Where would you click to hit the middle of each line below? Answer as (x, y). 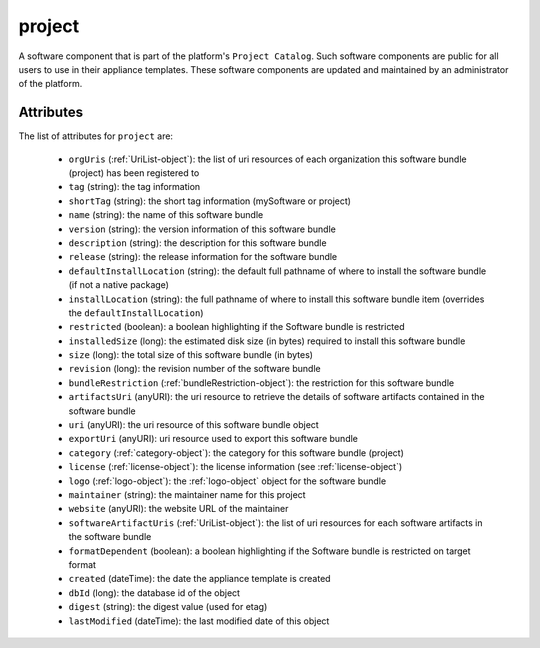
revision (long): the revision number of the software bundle (194, 369)
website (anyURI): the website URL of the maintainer (178, 509)
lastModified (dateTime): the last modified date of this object (199, 621)
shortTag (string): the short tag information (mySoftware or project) (210, 201)
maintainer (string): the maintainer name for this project (187, 494)
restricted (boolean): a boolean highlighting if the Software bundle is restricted (236, 327)
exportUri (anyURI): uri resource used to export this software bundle (213, 439)
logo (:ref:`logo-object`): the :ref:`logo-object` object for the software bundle (227, 481)
